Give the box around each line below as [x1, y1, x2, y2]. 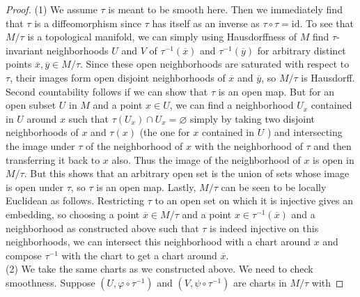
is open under [6, 179, 63, 194]
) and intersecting [267, 125, 343, 139]
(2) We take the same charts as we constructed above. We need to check [6, 261, 313, 276]
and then [313, 138, 352, 153]
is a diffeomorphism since [34, 15, 141, 30]
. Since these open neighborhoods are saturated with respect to [80, 56, 350, 71]
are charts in [233, 275, 287, 289]
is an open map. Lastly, [96, 179, 196, 194]
